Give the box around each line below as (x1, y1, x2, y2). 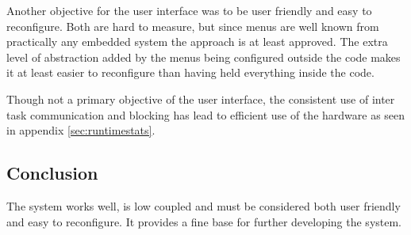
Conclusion (6, 161, 98, 185)
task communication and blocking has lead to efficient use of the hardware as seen (6, 106, 405, 123)
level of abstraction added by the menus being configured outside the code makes (6, 48, 401, 65)
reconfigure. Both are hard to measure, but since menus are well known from (6, 17, 379, 34)
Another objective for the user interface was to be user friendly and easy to (6, 2, 372, 18)
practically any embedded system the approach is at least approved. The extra (6, 33, 388, 50)
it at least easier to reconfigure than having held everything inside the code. (6, 64, 375, 81)
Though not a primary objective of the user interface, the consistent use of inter (6, 90, 395, 107)
